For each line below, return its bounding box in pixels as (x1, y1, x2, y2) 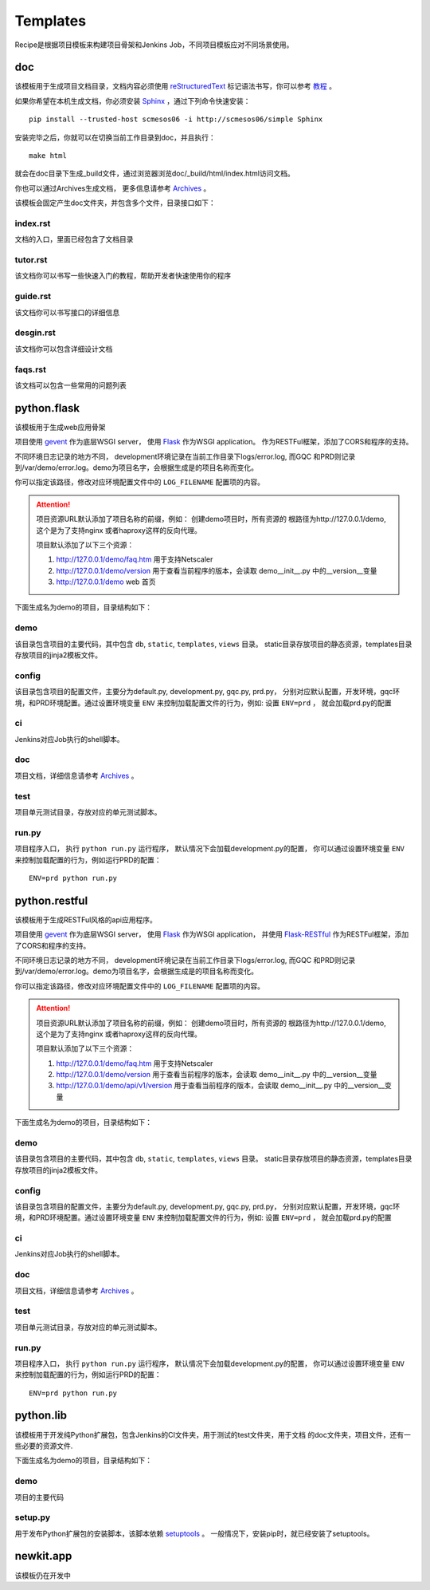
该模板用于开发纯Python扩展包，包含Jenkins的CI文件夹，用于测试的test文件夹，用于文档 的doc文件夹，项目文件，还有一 (14, 1430, 412, 1439)
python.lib (14, 1409, 68, 1422)
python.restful (14, 894, 88, 907)
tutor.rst (14, 254, 48, 266)
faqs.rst (14, 364, 47, 375)
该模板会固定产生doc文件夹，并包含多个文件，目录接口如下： (14, 198, 216, 207)
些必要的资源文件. (14, 1441, 73, 1450)
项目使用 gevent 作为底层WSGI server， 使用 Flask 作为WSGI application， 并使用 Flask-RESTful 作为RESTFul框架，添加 (14, 929, 409, 939)
